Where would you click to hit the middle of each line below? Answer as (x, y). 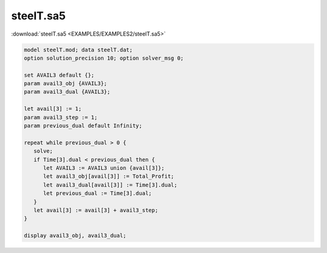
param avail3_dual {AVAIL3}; (67, 92)
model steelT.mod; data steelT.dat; (78, 50)
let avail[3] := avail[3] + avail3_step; (96, 210)
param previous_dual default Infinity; (83, 126)
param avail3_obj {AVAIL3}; (65, 84)
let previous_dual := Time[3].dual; (97, 194)
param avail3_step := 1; (61, 117)
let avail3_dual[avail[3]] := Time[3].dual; (111, 185)
